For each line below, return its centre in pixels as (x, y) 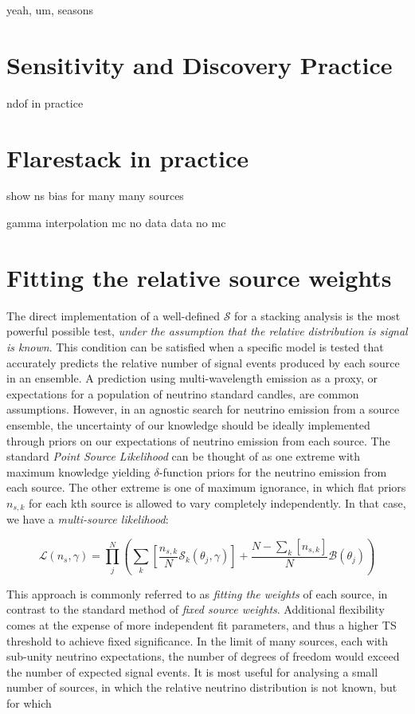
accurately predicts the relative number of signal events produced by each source (203, 362)
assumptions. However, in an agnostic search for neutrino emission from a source (203, 409)
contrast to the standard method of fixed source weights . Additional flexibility (196, 609)
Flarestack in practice (128, 157)
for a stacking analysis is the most (317, 315)
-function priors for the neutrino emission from (273, 471)
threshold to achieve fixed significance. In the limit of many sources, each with (198, 640)
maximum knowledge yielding (78, 471)
